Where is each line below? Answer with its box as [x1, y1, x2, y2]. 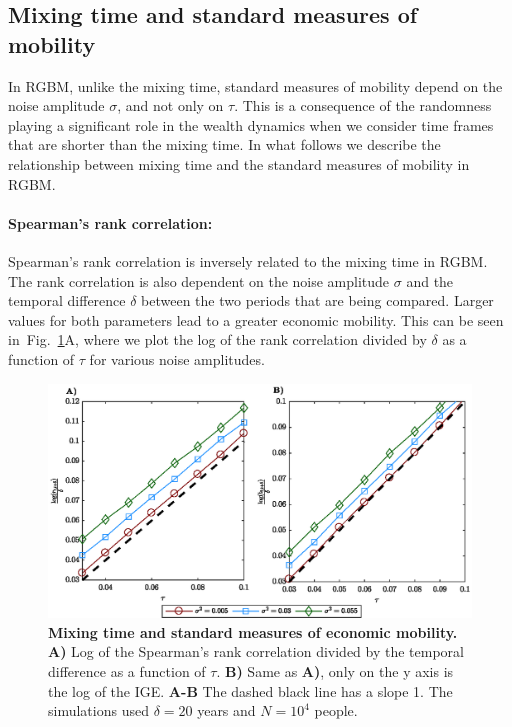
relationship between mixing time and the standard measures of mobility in [8, 153, 470, 174]
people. [314, 700, 358, 721]
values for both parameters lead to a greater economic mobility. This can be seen [8, 309, 504, 330]
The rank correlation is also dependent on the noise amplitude [8, 270, 390, 291]
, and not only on [117, 95, 224, 116]
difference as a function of [48, 661, 206, 682]
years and [197, 700, 256, 721]
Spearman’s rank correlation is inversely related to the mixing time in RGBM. [8, 250, 488, 271]
